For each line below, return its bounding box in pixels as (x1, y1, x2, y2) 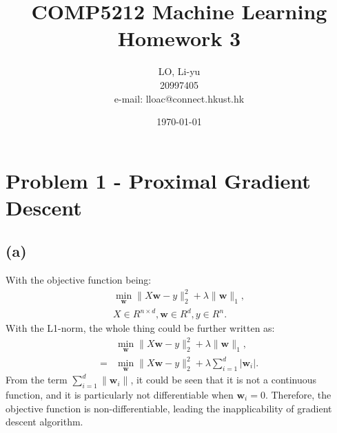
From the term (6, 372, 68, 387)
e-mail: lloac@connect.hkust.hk (114, 91, 245, 105)
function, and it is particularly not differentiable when (6, 388, 234, 402)
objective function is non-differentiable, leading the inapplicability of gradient (6, 401, 332, 415)
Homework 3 (117, 24, 241, 52)
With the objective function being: (6, 273, 152, 287)
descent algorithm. (6, 414, 83, 429)
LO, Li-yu (158, 64, 201, 78)
